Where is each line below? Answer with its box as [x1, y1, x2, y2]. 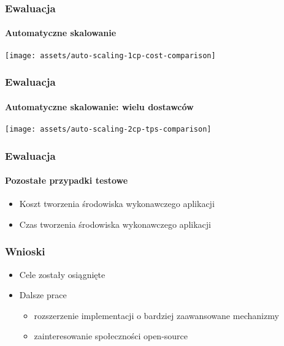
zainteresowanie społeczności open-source [34, 329, 188, 342]
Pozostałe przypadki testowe [5, 174, 128, 187]
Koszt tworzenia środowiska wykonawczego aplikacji [19, 197, 215, 210]
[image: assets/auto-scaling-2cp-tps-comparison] [5, 124, 212, 134]
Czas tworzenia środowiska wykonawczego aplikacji [19, 217, 211, 230]
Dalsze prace [19, 288, 67, 301]
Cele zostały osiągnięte [19, 268, 106, 280]
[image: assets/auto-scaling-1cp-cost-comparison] [5, 51, 216, 60]
